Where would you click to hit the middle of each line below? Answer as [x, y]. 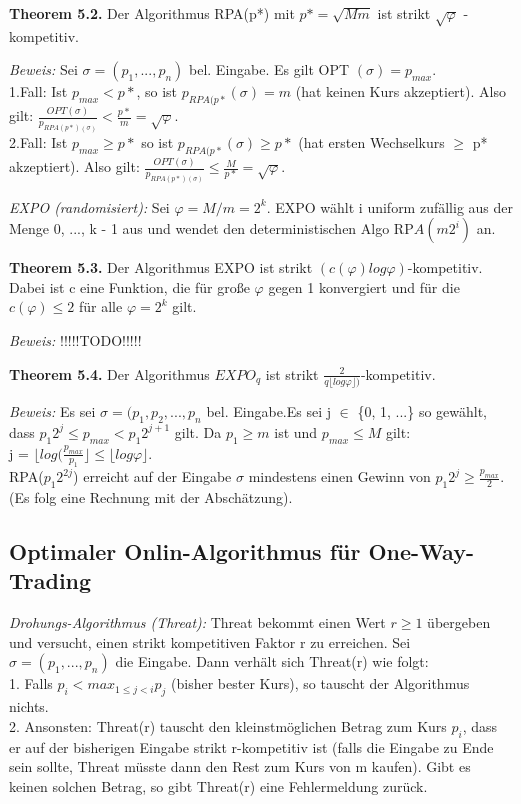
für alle [101, 306]
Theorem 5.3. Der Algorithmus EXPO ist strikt [161, 267]
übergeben [459, 622]
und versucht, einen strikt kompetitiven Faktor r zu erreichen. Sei [210, 641]
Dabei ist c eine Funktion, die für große [129, 286]
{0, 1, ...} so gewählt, [422, 410]
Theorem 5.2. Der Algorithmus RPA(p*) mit [152, 13]
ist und [296, 431]
